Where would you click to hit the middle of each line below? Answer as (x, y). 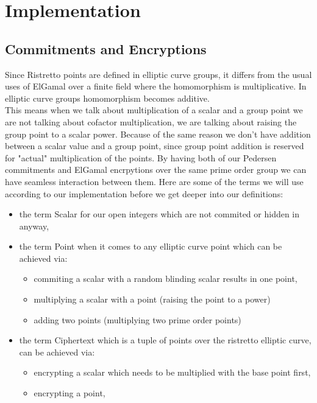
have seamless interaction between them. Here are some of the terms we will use (154, 181)
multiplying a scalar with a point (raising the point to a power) (152, 299)
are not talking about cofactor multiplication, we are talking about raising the (151, 121)
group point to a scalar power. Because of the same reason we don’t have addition (158, 134)
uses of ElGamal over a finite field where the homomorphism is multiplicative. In (156, 86)
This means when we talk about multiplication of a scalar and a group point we (154, 110)
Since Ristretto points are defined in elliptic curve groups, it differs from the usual (158, 74)
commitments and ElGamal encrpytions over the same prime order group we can (156, 170)
